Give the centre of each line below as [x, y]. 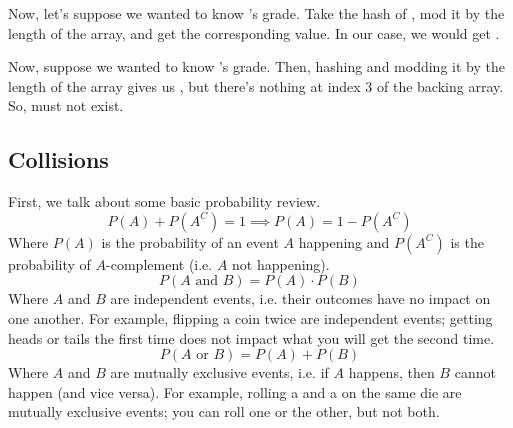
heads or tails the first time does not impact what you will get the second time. [251, 337]
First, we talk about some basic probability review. [164, 201]
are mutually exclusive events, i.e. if [219, 372]
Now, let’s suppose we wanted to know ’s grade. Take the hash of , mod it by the [256, 13]
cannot [475, 372]
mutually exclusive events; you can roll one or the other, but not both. [224, 411]
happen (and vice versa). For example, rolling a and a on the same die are [235, 391]
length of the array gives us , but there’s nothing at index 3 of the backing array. [256, 85]
